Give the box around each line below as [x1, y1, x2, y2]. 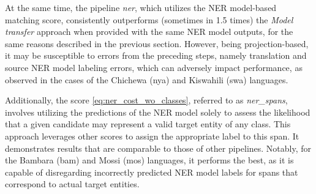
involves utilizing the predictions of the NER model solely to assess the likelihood [5, 105, 310, 118]
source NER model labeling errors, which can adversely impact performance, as [5, 61, 303, 73]
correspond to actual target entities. [5, 177, 140, 190]
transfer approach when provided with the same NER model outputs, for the [5, 25, 293, 38]
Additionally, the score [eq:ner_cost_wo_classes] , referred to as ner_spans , [5, 94, 288, 106]
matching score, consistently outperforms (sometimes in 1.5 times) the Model [5, 13, 293, 26]
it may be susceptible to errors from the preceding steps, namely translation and [5, 49, 307, 62]
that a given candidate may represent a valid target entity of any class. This [5, 118, 291, 130]
